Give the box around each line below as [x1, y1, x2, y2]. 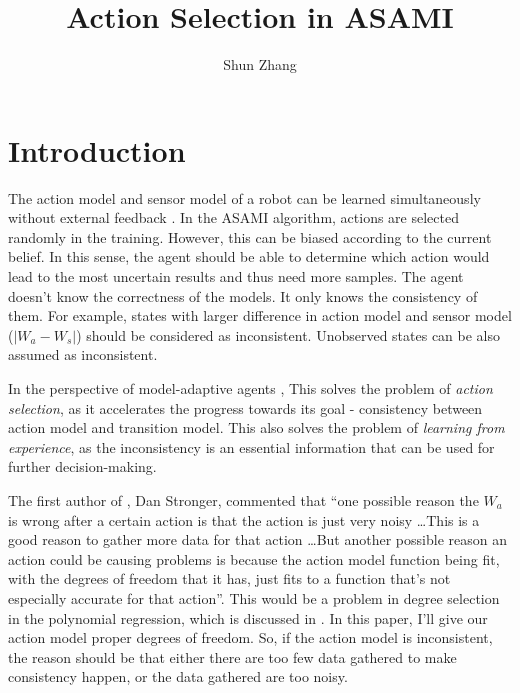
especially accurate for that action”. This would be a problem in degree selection [8, 587, 500, 608]
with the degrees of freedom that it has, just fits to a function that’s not [8, 568, 451, 589]
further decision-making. [8, 456, 157, 477]
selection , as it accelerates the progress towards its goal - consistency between [8, 397, 483, 418]
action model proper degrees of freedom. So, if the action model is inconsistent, [8, 627, 493, 648]
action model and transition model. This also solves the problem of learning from [8, 417, 505, 438]
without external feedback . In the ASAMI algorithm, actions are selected [8, 207, 459, 228]
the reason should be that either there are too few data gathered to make [8, 646, 457, 667]
